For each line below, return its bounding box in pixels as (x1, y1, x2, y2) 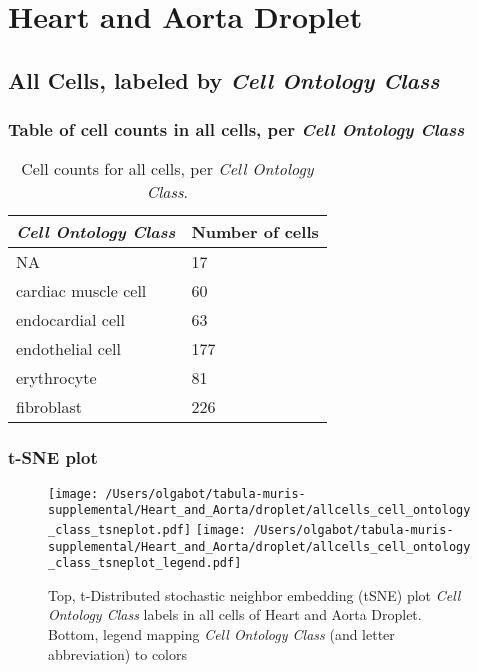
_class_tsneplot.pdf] (48, 522, 192, 537)
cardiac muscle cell (16, 279, 147, 303)
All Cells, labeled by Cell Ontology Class (8, 64, 440, 95)
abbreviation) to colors (48, 643, 188, 664)
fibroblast (16, 395, 82, 419)
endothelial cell (16, 337, 121, 361)
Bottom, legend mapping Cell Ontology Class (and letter (48, 624, 395, 645)
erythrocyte (16, 366, 97, 390)
